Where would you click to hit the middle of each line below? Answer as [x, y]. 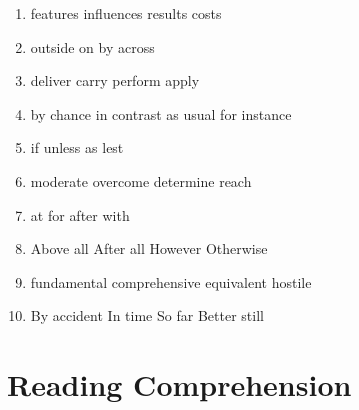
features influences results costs [126, 13]
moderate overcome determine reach [141, 180]
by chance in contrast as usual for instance [161, 113]
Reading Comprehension [179, 384]
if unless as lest [77, 147]
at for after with [80, 214]
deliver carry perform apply [115, 80]
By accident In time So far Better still [147, 315]
